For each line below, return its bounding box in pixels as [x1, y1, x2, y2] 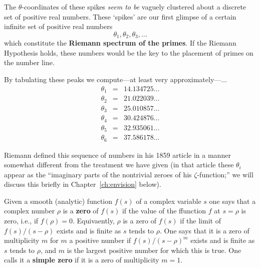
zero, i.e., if [4, 215, 39, 226]
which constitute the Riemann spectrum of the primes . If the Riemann [4, 38, 236, 48]
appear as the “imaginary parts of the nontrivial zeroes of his [4, 169, 192, 179]
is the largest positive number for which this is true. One [67, 244, 241, 255]
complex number [4, 205, 55, 216]
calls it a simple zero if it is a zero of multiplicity [4, 254, 159, 265]
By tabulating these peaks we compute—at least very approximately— [4, 74, 221, 85]
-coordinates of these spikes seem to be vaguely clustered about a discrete [22, 2, 246, 12]
